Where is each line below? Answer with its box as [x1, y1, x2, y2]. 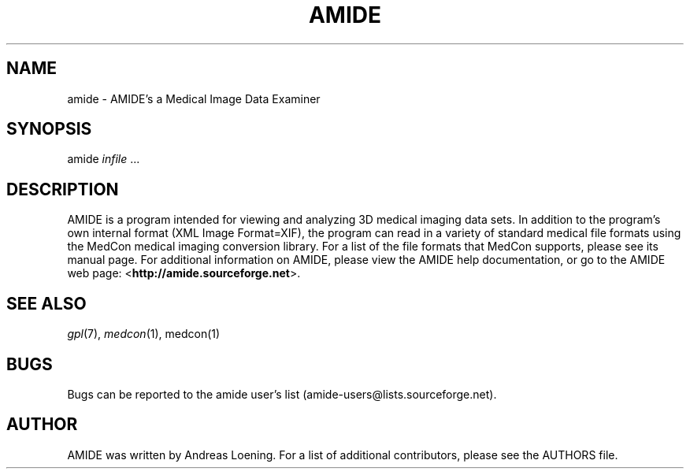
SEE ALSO [6, 293, 87, 314]
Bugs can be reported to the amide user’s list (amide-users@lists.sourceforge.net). [67, 387, 497, 401]
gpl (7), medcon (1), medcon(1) [67, 327, 221, 341]
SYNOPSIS [6, 119, 92, 139]
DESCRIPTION [6, 179, 119, 199]
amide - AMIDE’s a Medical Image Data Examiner [67, 91, 321, 106]
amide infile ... [67, 152, 140, 166]
